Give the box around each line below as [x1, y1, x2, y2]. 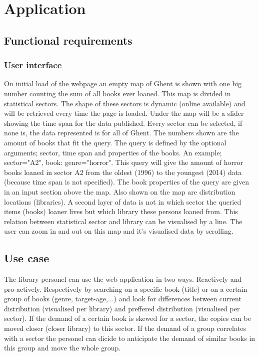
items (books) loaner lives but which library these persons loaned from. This [4, 206, 238, 217]
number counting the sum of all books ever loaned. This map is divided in [4, 88, 231, 98]
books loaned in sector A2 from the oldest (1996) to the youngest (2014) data [4, 166, 242, 177]
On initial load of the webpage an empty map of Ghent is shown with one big [4, 78, 242, 89]
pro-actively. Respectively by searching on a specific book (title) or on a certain [4, 283, 247, 294]
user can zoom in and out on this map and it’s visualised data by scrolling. [4, 226, 233, 236]
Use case [4, 250, 49, 266]
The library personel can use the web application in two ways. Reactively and [4, 274, 242, 284]
